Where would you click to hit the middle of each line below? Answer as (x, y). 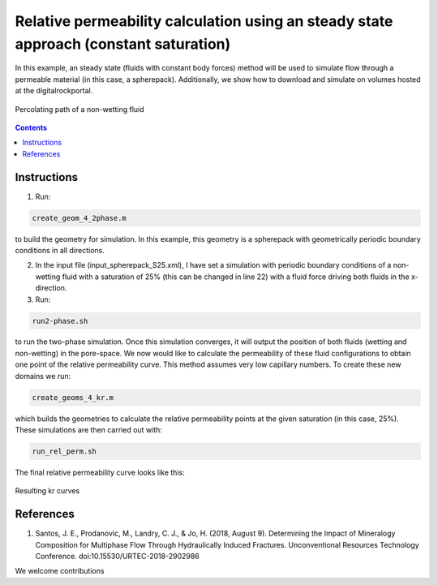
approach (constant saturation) (123, 44)
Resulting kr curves (47, 491)
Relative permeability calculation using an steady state (204, 21)
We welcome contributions (60, 571)
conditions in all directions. (60, 250)
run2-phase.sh (60, 321)
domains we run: (43, 376)
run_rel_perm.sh (64, 452)
